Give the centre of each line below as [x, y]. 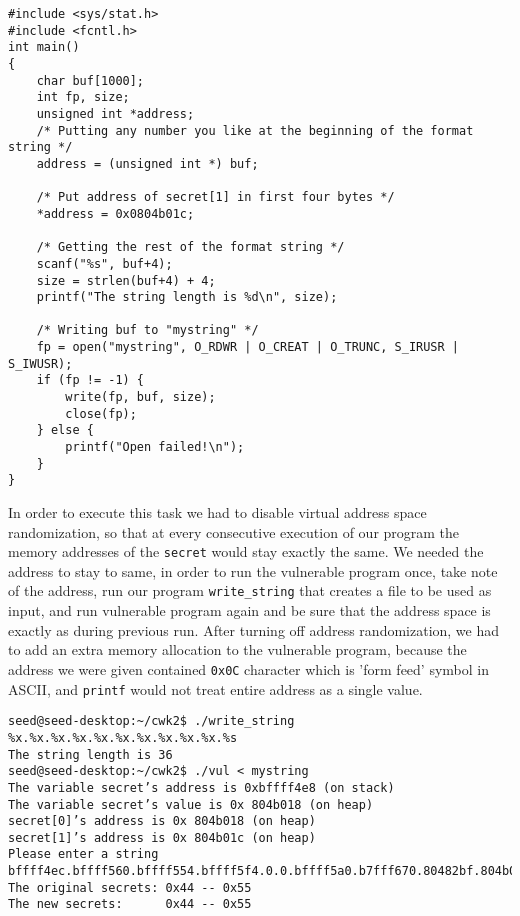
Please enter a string [83, 854]
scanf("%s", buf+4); [104, 263]
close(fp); [101, 413]
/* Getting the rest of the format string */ [190, 247]
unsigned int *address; [115, 113]
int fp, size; [83, 97]
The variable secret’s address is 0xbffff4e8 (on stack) [201, 787]
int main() [44, 47]
